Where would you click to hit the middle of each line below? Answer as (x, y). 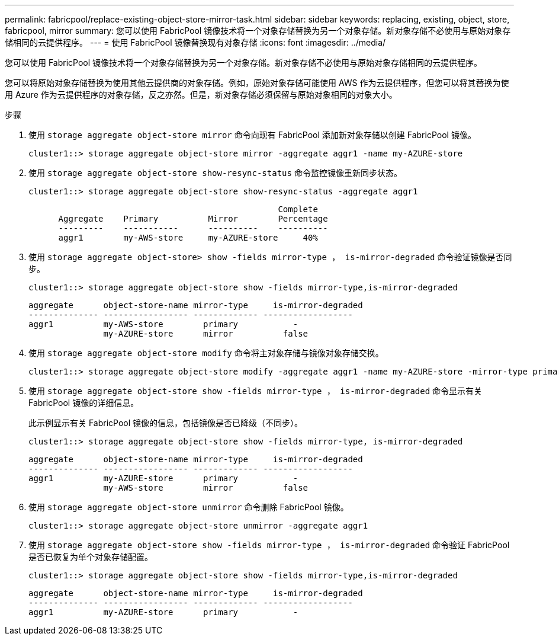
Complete (298, 209)
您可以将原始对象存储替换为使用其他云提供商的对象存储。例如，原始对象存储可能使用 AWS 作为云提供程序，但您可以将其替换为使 (257, 83)
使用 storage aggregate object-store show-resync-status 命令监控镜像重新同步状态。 (215, 173)
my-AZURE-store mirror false (206, 334)
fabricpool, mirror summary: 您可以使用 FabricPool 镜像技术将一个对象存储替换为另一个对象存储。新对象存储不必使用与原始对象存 (258, 31)
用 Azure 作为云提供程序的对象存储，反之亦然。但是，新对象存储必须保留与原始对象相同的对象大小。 (201, 95)
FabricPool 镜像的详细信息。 (84, 403)
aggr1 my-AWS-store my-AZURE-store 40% (188, 238)
